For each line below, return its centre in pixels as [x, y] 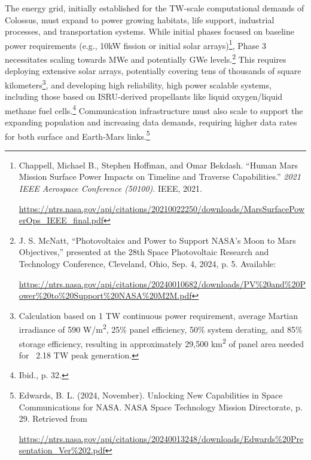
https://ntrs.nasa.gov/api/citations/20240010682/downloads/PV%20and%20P [162, 283]
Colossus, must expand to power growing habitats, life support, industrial [140, 19]
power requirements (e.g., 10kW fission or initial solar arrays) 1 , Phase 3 [135, 44]
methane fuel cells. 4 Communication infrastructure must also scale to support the [154, 109]
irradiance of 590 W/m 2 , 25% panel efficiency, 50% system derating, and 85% [161, 328]
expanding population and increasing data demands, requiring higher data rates [151, 122]
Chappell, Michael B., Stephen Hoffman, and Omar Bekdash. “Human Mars [158, 165]
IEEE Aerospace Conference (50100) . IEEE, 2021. [111, 188]
